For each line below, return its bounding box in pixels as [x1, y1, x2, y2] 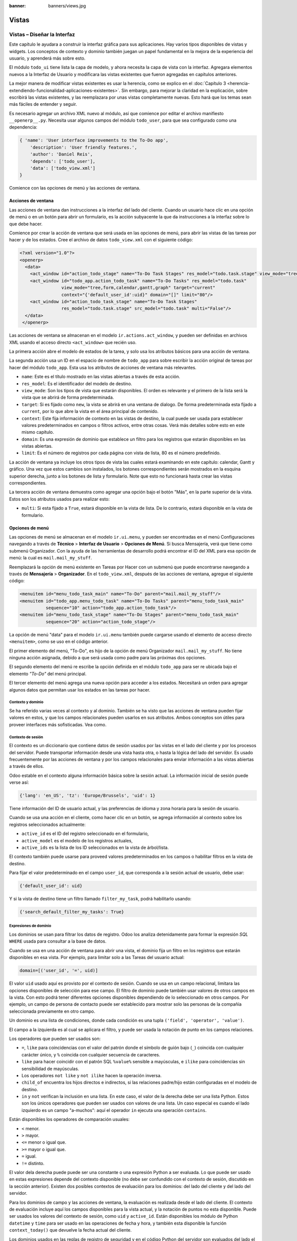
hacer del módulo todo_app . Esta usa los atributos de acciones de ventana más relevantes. [9, 364, 197, 370]
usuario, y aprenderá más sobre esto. [9, 55, 86, 61]
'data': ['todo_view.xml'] [30, 165, 96, 171]
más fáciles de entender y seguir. [9, 101, 77, 107]
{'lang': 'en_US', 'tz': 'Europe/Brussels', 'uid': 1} [19, 793, 155, 799]
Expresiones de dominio [9, 923, 51, 928]
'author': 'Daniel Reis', [30, 151, 93, 157]
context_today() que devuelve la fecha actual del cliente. [9, 1227, 132, 1233]
